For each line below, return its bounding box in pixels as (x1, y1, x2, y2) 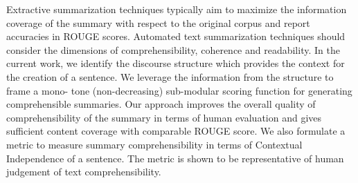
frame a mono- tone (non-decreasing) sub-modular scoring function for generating (6, 83, 352, 97)
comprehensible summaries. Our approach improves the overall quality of (6, 97, 316, 111)
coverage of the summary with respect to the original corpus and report (6, 15, 310, 30)
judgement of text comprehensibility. (6, 164, 161, 179)
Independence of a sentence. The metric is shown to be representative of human (6, 151, 344, 165)
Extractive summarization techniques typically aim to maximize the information (6, 2, 347, 16)
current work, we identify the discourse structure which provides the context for (6, 56, 345, 70)
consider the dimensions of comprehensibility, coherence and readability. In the (6, 42, 340, 57)
